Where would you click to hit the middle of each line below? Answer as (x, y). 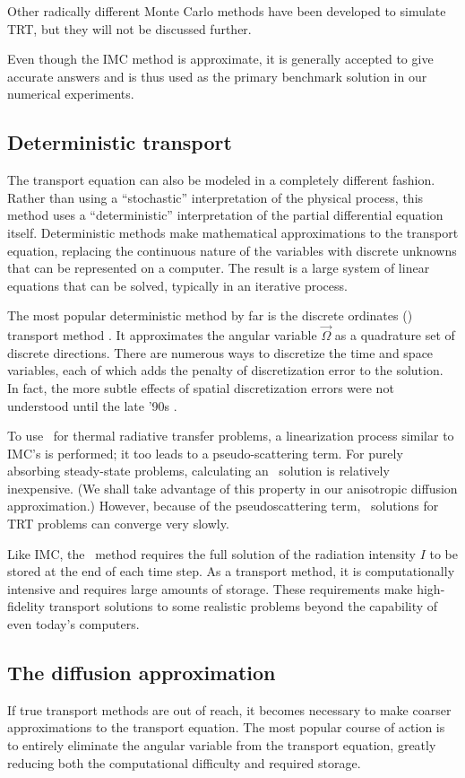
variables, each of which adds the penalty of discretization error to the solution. (225, 370)
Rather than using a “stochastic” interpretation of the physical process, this (215, 197)
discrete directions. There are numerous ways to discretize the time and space (220, 352)
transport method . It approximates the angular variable (162, 335)
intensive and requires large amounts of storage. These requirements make (210, 588)
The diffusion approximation (142, 673)
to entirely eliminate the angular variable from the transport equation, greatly (222, 745)
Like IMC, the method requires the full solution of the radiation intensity (211, 553)
